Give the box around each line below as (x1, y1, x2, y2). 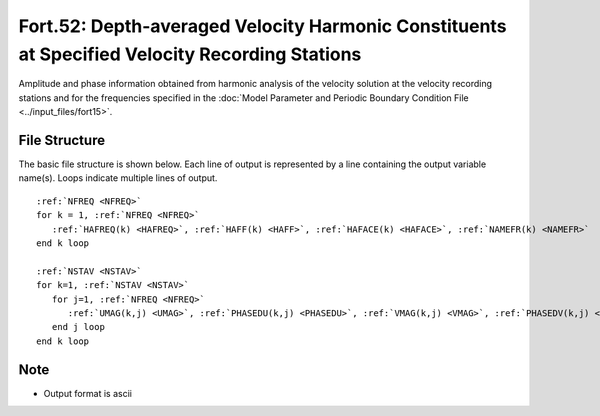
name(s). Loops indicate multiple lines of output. (18, 172, 218, 184)
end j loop (51, 321, 105, 333)
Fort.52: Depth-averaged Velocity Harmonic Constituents (18, 15, 507, 37)
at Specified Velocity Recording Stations (18, 43, 362, 65)
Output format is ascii (43, 387, 132, 399)
